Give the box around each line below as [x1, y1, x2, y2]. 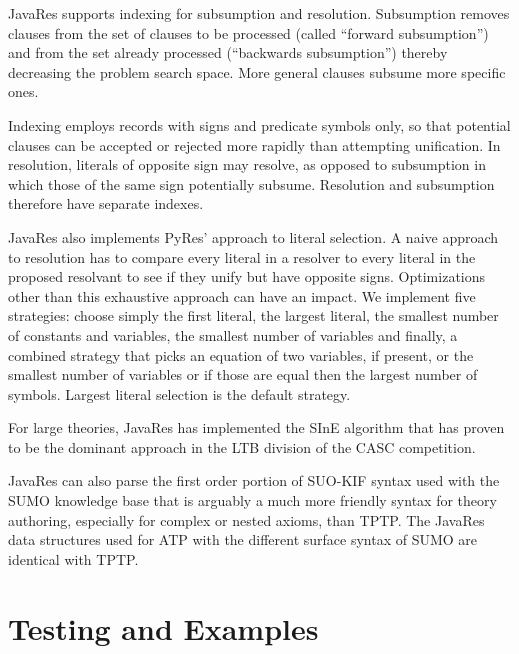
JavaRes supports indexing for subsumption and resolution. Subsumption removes [8, 3, 510, 23]
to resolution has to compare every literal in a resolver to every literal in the [8, 246, 476, 267]
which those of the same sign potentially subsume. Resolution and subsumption [8, 173, 495, 194]
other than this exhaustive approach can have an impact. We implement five [8, 285, 476, 306]
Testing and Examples [8, 607, 319, 648]
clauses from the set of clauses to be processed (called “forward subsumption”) [8, 22, 489, 43]
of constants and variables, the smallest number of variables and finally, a [8, 324, 458, 345]
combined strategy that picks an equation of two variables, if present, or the [8, 344, 474, 365]
